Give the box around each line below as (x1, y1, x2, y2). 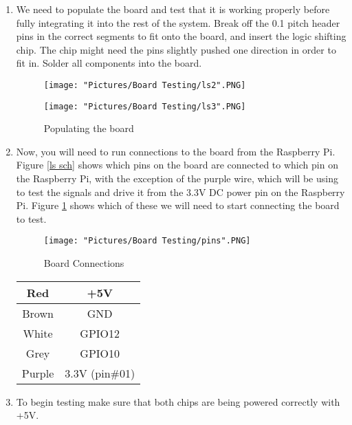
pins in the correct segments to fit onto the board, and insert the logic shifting (16, 29, 346, 43)
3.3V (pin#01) (65, 364, 135, 381)
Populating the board (43, 121, 134, 135)
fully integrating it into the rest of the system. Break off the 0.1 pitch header (16, 15, 340, 30)
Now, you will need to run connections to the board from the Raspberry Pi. (16, 144, 335, 158)
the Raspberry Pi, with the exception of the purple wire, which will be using (16, 171, 338, 186)
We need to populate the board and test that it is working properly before (16, 2, 330, 16)
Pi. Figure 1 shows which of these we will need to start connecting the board (16, 198, 340, 212)
